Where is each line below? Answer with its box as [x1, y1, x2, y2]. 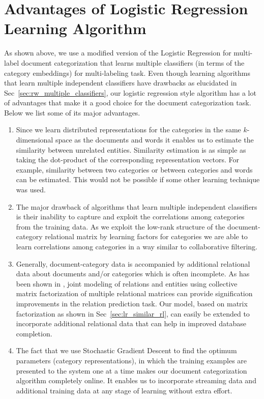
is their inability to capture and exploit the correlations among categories [16, 211, 245, 222]
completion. [16, 328, 52, 338]
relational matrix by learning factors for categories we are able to [45, 231, 248, 242]
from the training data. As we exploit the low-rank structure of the [16, 221, 225, 232]
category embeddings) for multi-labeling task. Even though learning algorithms [4, 67, 251, 78]
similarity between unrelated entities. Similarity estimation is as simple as [16, 144, 246, 155]
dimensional [16, 134, 53, 145]
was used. [16, 184, 46, 195]
